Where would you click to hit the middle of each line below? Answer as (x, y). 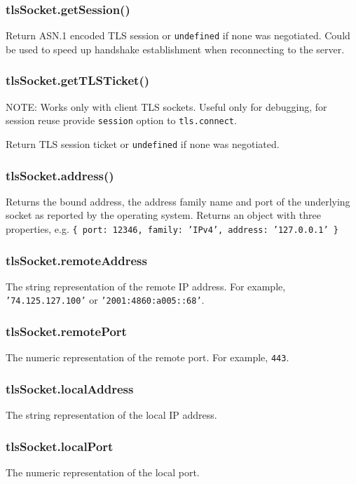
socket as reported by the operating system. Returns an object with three (163, 215)
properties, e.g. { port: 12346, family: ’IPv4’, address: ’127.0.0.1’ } (172, 229)
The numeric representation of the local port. (103, 472)
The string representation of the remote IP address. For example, (146, 286)
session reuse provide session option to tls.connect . (121, 120)
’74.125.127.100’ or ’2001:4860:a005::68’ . (105, 300)
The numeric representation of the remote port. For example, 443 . (148, 357)
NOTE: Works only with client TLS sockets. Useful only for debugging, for (166, 106)
